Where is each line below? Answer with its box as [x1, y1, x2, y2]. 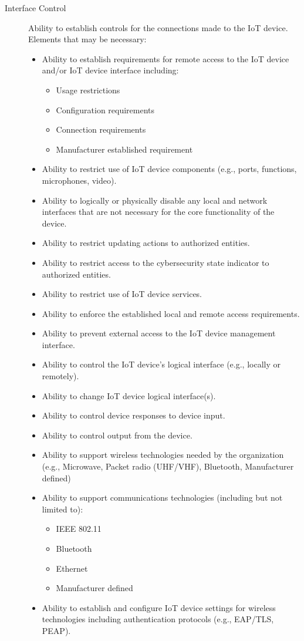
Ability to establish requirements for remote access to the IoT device [42, 52, 289, 65]
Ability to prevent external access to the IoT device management [42, 327, 276, 339]
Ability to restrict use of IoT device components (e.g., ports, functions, [42, 163, 297, 175]
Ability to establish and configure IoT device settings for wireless [42, 601, 276, 613]
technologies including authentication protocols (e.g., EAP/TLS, [42, 613, 274, 625]
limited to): [42, 502, 83, 515]
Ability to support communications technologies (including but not [42, 491, 283, 504]
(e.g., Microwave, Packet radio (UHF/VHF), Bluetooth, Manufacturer [42, 460, 294, 473]
